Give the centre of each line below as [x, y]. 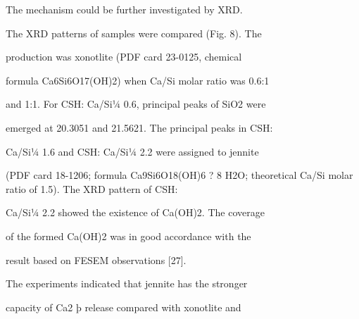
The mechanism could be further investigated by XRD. [124, 9]
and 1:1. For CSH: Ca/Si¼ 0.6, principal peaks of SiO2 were [136, 104]
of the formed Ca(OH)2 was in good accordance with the [128, 236]
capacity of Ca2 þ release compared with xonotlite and [124, 307]
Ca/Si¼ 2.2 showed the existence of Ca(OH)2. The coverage [135, 212]
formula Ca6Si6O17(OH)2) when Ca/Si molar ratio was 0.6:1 [138, 80]
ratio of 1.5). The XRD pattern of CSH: [92, 188]
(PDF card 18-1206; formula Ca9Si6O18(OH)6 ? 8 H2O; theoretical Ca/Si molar [179, 175]
